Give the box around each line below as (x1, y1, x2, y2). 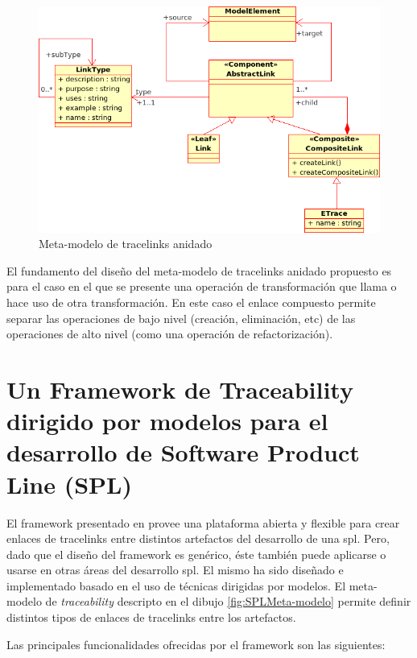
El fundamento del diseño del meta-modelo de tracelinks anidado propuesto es (6, 262, 392, 279)
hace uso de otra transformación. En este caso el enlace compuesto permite (6, 294, 376, 311)
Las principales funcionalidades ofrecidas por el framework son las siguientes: (6, 635, 386, 652)
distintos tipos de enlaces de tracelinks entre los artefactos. (6, 609, 296, 626)
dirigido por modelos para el (6, 404, 328, 437)
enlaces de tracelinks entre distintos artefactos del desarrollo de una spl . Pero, (6, 530, 390, 547)
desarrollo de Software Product (6, 436, 360, 469)
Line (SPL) (6, 467, 132, 500)
